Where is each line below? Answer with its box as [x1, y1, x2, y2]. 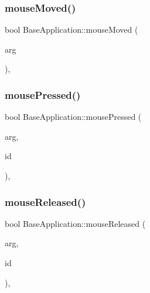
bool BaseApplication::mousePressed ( [5, 111, 142, 123]
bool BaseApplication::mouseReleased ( [5, 217, 146, 229]
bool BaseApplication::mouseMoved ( [5, 23, 138, 36]
